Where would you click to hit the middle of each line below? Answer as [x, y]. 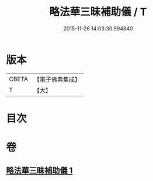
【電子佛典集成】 [57, 79]
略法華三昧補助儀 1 [39, 171]
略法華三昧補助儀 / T [98, 12]
